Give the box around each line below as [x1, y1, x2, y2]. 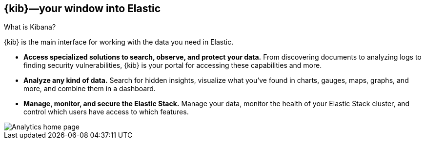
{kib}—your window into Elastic [4, 2, 161, 15]
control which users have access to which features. [23, 108, 189, 116]
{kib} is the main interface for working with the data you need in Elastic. [4, 38, 234, 47]
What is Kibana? [4, 23, 56, 32]
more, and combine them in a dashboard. [23, 84, 156, 93]
